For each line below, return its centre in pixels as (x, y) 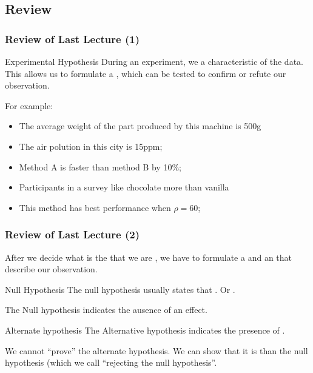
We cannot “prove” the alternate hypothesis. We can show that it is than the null (156, 350)
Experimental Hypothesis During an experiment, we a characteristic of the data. (154, 61)
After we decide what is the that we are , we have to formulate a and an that (149, 257)
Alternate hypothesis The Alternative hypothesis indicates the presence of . (145, 330)
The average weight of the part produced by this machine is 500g (140, 126)
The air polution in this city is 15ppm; (91, 146)
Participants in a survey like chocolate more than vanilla (124, 187)
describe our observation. (51, 269)
